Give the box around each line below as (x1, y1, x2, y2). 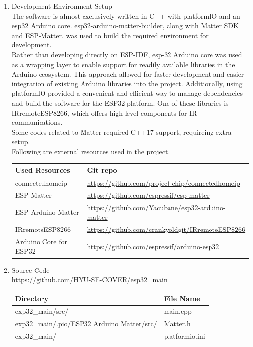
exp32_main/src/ (15, 306, 69, 316)
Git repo (87, 165, 117, 175)
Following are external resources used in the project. (11, 146, 170, 156)
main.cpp (164, 306, 192, 316)
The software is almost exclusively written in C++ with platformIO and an (11, 10, 240, 21)
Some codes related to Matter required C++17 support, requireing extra (11, 126, 232, 137)
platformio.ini (164, 330, 205, 341)
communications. (11, 117, 63, 127)
